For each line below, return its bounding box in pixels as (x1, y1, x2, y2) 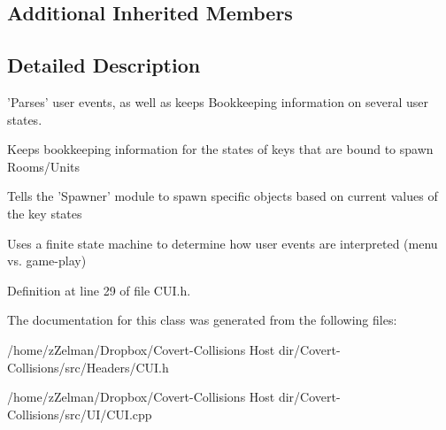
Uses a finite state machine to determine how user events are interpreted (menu (7, 234, 438, 252)
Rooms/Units (7, 157, 81, 175)
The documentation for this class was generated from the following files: (7, 311, 397, 329)
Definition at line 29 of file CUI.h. (7, 280, 191, 299)
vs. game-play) (7, 251, 87, 270)
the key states (7, 203, 82, 222)
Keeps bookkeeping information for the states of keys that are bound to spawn (7, 140, 434, 158)
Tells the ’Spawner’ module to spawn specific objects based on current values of (7, 187, 438, 205)
